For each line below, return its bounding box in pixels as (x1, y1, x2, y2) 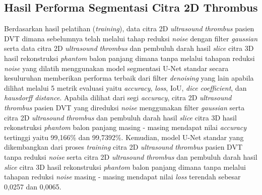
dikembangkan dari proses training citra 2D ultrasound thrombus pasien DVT (4, 142, 243, 152)
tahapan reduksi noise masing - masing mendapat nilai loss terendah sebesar (4, 171, 241, 182)
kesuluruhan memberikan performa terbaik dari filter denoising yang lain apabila (4, 73, 254, 83)
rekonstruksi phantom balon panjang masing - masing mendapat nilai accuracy (4, 122, 247, 133)
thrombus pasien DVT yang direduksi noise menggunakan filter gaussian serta (4, 102, 245, 112)
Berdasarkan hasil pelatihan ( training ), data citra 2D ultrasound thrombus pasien (4, 23, 254, 34)
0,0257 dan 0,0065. (4, 181, 61, 191)
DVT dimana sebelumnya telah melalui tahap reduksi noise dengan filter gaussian (4, 33, 258, 43)
